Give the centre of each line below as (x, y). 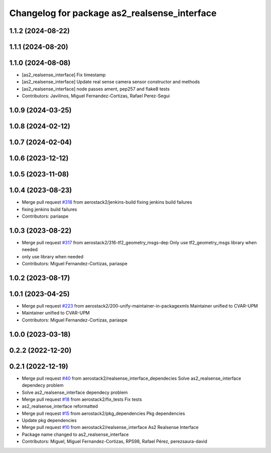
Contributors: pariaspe (45, 216)
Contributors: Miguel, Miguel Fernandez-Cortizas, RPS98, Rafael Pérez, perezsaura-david (115, 441)
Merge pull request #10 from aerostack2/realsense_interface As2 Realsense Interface (110, 427)
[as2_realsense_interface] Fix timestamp (64, 75)
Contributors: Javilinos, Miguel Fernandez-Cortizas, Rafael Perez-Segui (96, 96)
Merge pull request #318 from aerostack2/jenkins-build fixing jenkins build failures (107, 202)
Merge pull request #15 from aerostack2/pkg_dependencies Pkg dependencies (103, 413)
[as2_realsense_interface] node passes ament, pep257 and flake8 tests (96, 89)
